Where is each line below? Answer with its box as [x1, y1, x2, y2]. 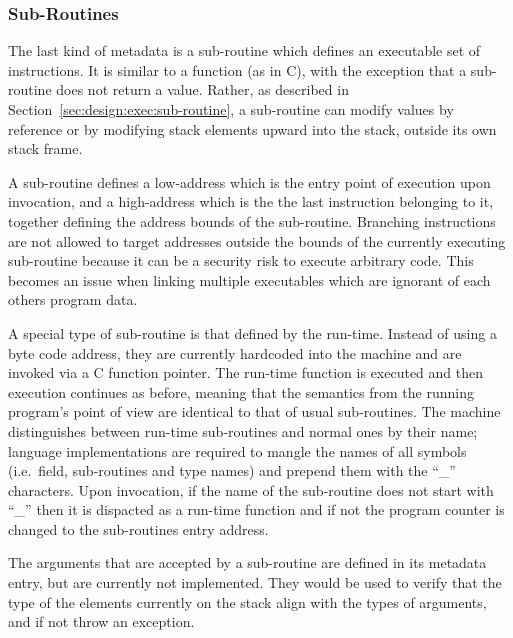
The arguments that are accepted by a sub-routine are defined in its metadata [8, 552, 487, 573]
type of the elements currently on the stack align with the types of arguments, [8, 591, 487, 612]
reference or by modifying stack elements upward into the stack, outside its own [8, 118, 497, 139]
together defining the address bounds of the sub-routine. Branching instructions [8, 210, 496, 231]
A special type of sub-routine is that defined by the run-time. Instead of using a [8, 322, 497, 343]
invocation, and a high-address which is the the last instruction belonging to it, [8, 191, 494, 212]
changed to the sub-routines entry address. [8, 518, 269, 539]
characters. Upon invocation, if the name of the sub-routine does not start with [8, 479, 494, 500]
